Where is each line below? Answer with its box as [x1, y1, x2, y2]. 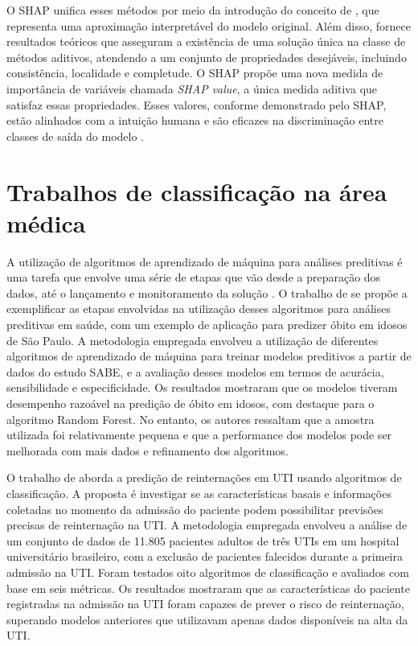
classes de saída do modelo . [6, 127, 145, 144]
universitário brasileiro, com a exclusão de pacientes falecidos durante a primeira [6, 548, 403, 565]
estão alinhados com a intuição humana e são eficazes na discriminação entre [6, 112, 384, 129]
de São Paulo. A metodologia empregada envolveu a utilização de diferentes [6, 331, 379, 348]
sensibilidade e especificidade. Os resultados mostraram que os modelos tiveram [6, 379, 398, 396]
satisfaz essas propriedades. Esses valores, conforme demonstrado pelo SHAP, [6, 96, 387, 113]
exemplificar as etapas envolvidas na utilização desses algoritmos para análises [6, 300, 391, 317]
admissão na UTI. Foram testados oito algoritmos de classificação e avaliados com [6, 563, 409, 580]
